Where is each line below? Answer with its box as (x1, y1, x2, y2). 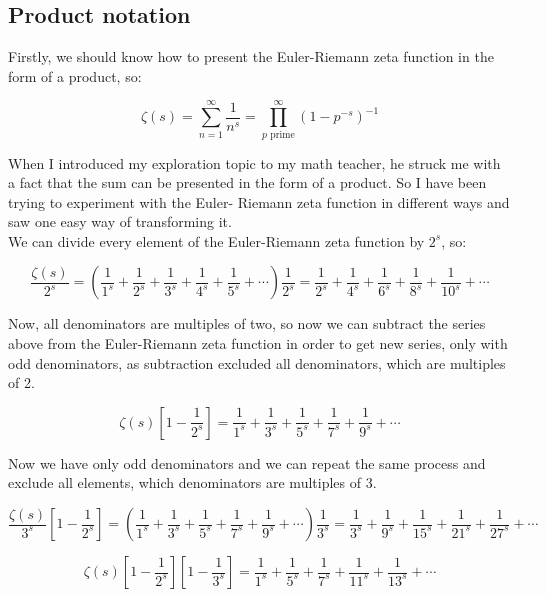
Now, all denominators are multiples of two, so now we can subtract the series (8, 313, 486, 334)
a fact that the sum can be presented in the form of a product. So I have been (8, 172, 487, 193)
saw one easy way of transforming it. (8, 211, 232, 232)
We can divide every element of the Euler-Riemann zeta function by (8, 230, 425, 251)
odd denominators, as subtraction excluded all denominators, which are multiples (8, 352, 506, 373)
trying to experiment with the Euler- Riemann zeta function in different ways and (8, 191, 510, 212)
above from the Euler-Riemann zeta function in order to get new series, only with (8, 333, 508, 354)
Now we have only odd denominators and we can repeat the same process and (8, 452, 486, 473)
